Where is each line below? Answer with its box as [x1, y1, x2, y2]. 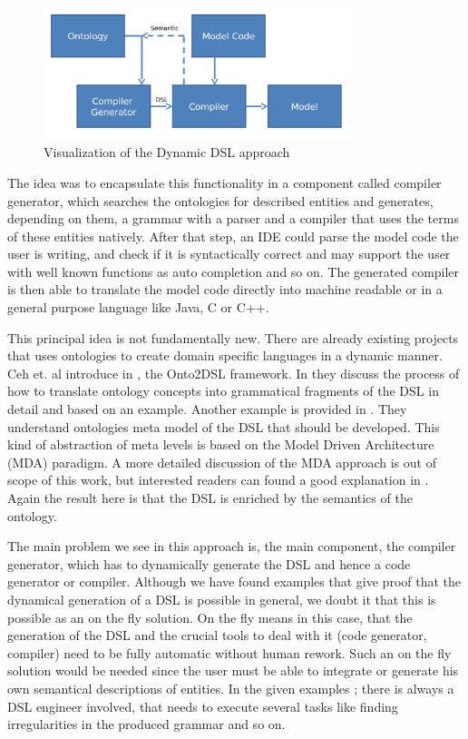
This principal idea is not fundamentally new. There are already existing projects [7, 328, 459, 347]
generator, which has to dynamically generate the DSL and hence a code [7, 554, 411, 573]
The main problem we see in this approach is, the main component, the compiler [7, 537, 456, 556]
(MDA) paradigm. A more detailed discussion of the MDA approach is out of [7, 452, 436, 471]
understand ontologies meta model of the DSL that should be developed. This [7, 417, 440, 436]
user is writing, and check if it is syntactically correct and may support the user [7, 244, 451, 263]
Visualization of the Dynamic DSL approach [44, 143, 290, 162]
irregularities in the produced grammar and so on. [7, 714, 286, 734]
